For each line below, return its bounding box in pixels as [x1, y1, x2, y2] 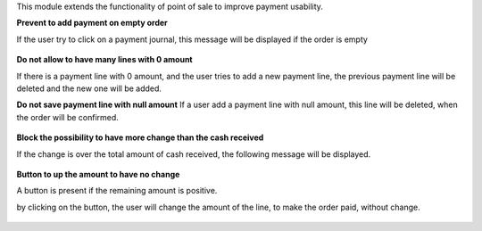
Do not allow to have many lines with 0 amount [16, 54, 193, 65]
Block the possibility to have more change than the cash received [16, 132, 264, 143]
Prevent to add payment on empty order [16, 18, 169, 29]
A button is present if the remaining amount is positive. [16, 186, 218, 196]
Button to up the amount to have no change [16, 169, 180, 179]
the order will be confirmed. [16, 111, 120, 122]
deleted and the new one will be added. [16, 83, 162, 94]
